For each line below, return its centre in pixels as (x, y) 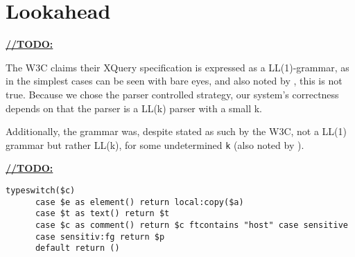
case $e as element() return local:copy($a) (139, 202)
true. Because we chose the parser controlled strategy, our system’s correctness (172, 94)
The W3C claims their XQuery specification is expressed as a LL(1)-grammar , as (177, 67)
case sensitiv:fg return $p (100, 237)
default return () (77, 248)
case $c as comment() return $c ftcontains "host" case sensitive (191, 225)
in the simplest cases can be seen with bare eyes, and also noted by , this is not (174, 81)
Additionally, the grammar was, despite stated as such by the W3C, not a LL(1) (176, 131)
